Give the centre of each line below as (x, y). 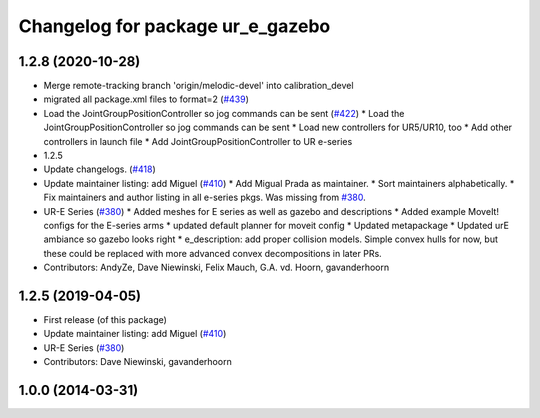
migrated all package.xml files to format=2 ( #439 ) (146, 99)
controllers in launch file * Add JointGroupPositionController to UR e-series (198, 141)
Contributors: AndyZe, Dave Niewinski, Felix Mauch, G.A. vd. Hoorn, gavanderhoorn (216, 267)
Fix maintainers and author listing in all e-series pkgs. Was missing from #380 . (205, 197)
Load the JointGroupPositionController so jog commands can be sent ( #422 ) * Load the (224, 113)
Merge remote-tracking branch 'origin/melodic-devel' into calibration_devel (198, 86)
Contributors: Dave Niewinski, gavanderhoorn (137, 362)
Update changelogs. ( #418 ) (100, 169)
